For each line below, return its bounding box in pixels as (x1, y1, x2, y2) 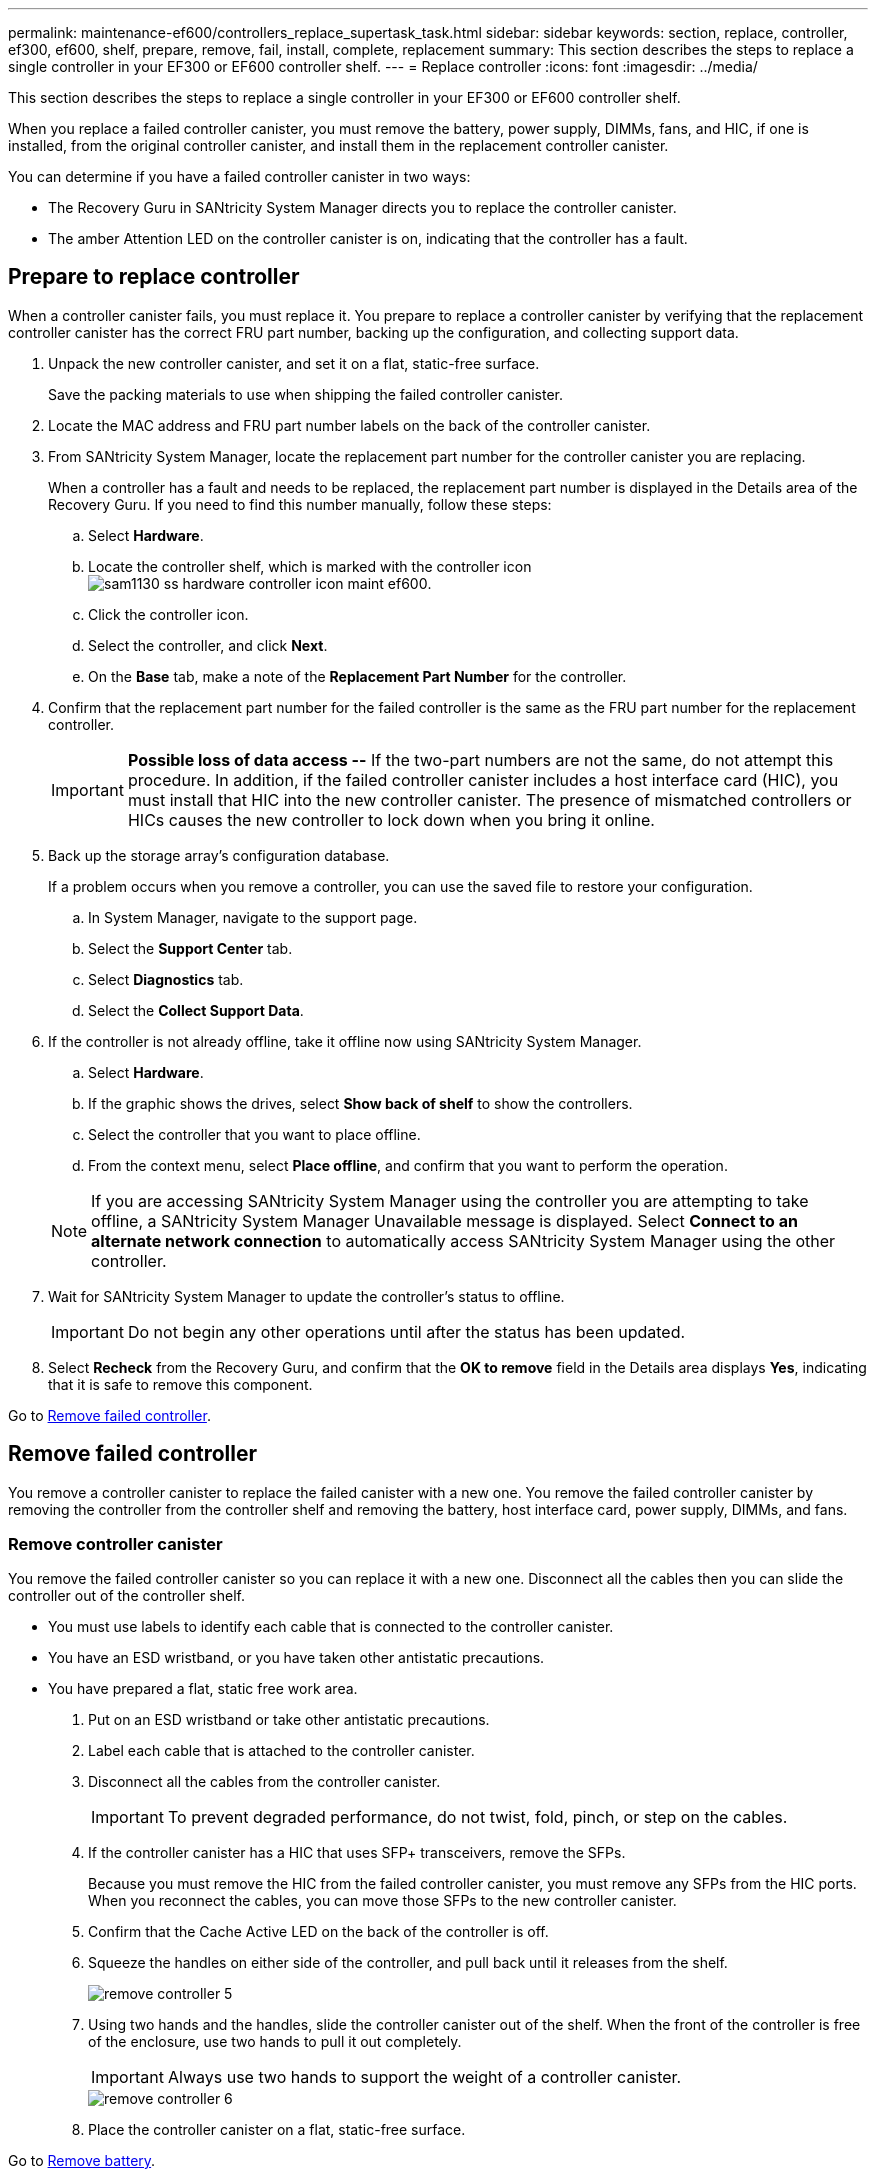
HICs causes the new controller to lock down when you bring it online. (127, 809, 655, 830)
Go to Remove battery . (8, 2152, 156, 2170)
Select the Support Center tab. (88, 939, 293, 957)
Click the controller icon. (88, 605, 249, 623)
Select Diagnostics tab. (88, 970, 244, 988)
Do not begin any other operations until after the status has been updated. (127, 1321, 686, 1342)
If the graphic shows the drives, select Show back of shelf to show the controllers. (88, 1094, 633, 1112)
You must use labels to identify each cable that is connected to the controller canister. (48, 1618, 614, 1636)
